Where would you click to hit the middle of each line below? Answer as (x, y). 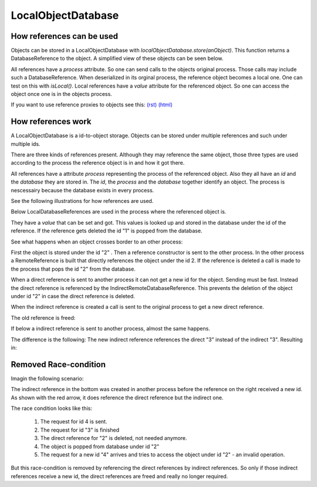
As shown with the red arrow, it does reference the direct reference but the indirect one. (117, 398)
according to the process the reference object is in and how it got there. (98, 163)
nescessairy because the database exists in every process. (82, 190)
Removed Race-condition (58, 364)
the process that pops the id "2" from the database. (73, 269)
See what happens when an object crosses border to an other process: (97, 242)
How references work (51, 121)
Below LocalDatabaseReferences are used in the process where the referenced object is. (119, 212)
